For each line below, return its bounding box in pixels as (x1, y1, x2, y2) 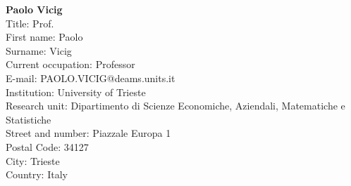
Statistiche (6, 112, 51, 126)
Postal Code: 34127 (6, 139, 89, 154)
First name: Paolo (6, 29, 83, 44)
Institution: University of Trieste (6, 84, 146, 99)
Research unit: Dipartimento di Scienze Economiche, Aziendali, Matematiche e (6, 98, 345, 113)
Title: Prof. (6, 15, 54, 30)
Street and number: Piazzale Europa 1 (6, 126, 171, 140)
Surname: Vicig (6, 43, 72, 58)
